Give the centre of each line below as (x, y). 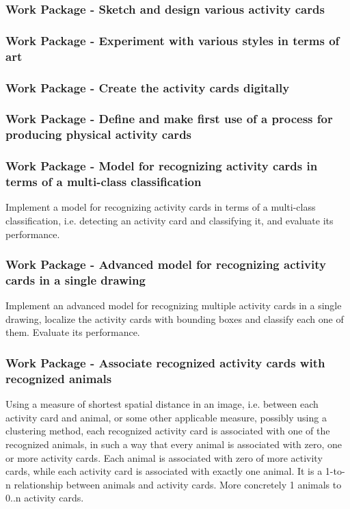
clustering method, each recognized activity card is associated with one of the (168, 431)
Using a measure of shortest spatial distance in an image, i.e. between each (162, 404)
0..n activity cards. (45, 498)
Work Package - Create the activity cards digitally (148, 87)
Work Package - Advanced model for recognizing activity (166, 264)
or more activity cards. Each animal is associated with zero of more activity (164, 457)
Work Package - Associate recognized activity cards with (165, 362)
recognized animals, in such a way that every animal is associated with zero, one (174, 444)
